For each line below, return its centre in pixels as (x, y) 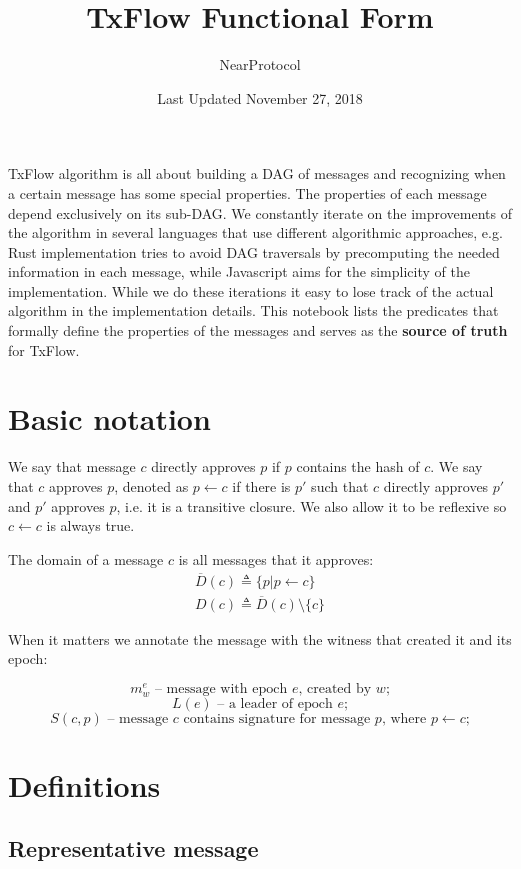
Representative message (133, 848)
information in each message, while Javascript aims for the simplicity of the (239, 271)
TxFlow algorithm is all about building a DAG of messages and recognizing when (257, 173)
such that (340, 485)
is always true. (90, 525)
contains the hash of (358, 466)
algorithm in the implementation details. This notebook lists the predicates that (253, 310)
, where (404, 718)
